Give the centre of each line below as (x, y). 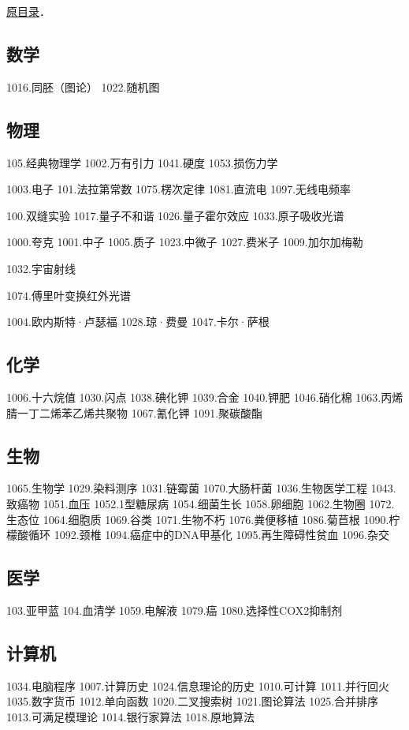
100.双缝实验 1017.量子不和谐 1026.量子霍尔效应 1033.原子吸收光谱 (175, 215)
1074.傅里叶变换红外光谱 (69, 295)
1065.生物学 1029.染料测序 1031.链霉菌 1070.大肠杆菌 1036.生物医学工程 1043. (201, 488)
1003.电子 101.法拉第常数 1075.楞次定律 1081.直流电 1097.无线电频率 (179, 189)
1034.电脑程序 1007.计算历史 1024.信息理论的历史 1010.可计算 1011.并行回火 (198, 685)
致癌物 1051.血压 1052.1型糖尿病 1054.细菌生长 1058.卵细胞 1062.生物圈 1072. (201, 503)
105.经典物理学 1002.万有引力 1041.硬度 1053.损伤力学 (142, 162)
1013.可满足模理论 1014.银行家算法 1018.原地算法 (130, 716)
